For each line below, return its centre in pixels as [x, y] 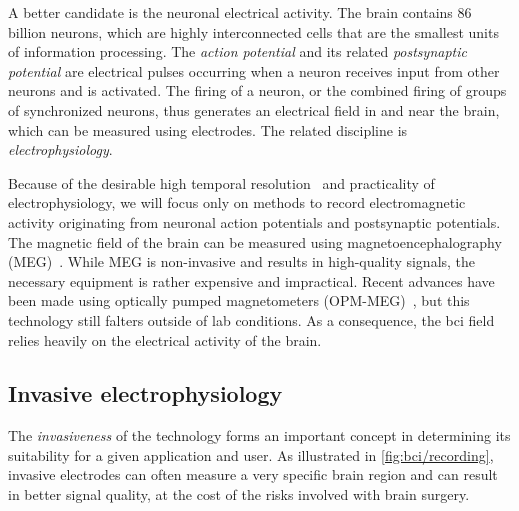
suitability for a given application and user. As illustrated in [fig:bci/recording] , [251, 454]
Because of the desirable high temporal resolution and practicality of [221, 182]
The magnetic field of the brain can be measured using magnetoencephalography [255, 241]
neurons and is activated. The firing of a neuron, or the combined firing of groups [257, 90]
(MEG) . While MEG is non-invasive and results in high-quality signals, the [242, 261]
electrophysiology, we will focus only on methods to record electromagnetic [237, 202]
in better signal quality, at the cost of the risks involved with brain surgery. [239, 494]
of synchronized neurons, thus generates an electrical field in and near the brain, [254, 109]
